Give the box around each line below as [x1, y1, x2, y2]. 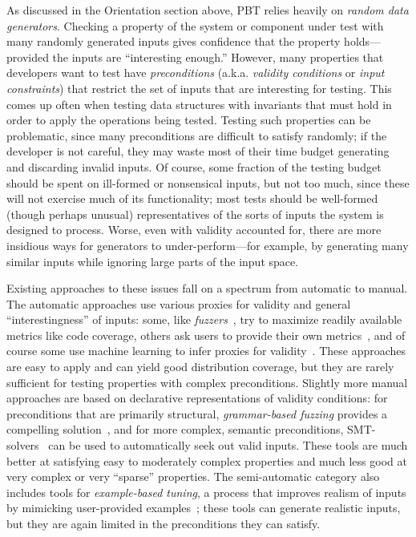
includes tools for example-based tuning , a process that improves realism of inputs [6, 483, 406, 500]
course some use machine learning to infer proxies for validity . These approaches [6, 342, 406, 359]
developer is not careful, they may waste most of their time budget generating [6, 143, 390, 159]
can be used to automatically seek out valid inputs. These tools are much [48, 437, 408, 454]
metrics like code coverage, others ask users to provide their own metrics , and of [6, 326, 406, 343]
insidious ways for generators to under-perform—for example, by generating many [6, 236, 409, 253]
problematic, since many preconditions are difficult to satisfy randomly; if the [6, 127, 387, 143]
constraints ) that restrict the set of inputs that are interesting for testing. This [6, 79, 392, 96]
